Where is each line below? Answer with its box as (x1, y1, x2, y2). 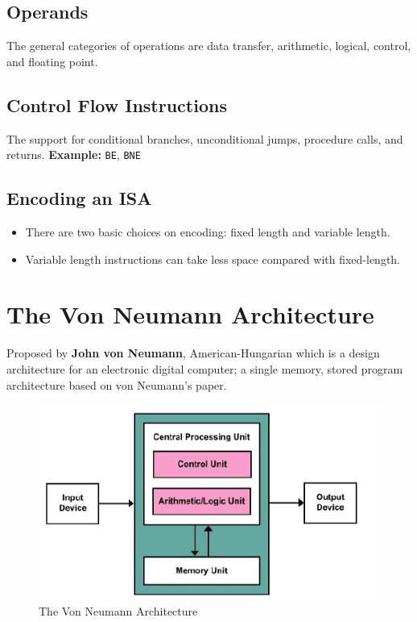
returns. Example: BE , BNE (6, 146, 141, 163)
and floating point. (6, 52, 98, 69)
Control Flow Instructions (6, 92, 227, 117)
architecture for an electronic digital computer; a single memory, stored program (6, 360, 403, 377)
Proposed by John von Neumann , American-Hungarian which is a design (6, 344, 380, 361)
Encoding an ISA (6, 186, 152, 211)
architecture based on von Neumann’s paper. (6, 376, 227, 393)
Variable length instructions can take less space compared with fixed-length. (25, 250, 401, 267)
